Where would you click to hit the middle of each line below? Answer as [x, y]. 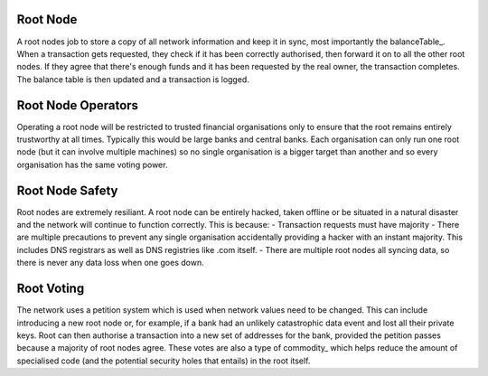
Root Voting [51, 289]
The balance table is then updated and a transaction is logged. [133, 79]
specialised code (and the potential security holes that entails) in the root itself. [164, 361]
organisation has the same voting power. [92, 164]
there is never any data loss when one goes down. [110, 263]
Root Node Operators [78, 105]
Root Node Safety [67, 190]
